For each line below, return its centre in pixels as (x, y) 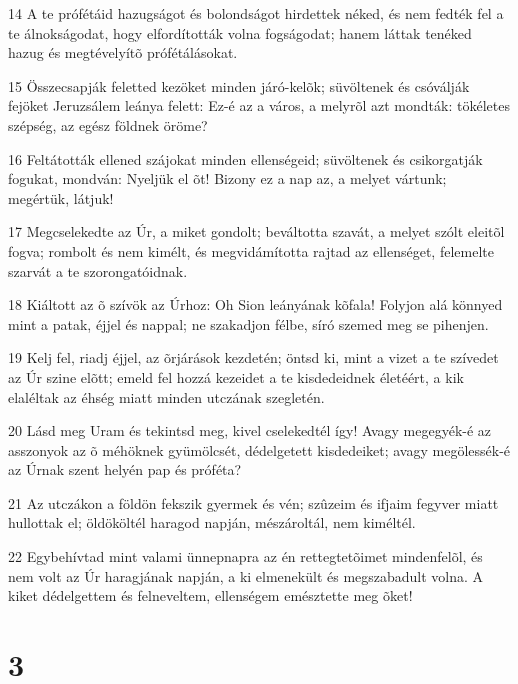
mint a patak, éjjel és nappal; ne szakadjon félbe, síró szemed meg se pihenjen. (248, 323)
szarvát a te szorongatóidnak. (98, 270)
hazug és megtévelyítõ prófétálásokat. (123, 52)
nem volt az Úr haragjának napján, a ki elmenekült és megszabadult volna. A (246, 575)
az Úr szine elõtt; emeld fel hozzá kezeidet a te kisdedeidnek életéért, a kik (236, 376)
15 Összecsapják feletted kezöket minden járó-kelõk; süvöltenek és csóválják (239, 85)
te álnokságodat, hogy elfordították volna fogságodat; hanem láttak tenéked (240, 32)
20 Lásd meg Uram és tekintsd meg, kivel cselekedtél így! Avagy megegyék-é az (250, 430)
